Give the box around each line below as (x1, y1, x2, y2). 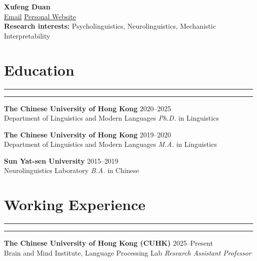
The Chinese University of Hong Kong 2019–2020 (4, 129, 171, 139)
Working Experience (4, 194, 146, 215)
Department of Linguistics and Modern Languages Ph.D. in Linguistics (4, 113, 219, 123)
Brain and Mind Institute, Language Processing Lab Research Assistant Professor (4, 247, 252, 258)
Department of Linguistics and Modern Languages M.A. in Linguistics (4, 139, 217, 149)
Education (4, 59, 75, 80)
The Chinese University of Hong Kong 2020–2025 (4, 103, 171, 113)
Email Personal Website (4, 11, 76, 21)
